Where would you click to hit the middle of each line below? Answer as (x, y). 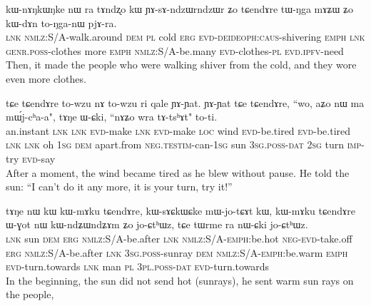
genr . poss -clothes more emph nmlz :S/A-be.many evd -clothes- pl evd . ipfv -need (175, 50)
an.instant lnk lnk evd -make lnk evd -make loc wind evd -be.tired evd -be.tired (178, 130)
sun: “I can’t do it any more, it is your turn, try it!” (119, 187)
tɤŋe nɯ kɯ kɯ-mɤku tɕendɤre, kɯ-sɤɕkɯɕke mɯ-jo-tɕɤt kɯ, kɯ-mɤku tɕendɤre (181, 210)
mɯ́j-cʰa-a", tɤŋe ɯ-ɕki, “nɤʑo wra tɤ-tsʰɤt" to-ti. (112, 117)
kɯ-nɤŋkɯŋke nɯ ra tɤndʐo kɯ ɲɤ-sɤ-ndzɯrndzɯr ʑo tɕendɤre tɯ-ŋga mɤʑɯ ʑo (179, 9)
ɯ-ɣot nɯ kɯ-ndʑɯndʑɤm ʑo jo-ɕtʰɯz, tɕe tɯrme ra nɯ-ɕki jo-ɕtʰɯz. (157, 224)
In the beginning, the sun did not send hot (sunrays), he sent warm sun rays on (180, 280)
